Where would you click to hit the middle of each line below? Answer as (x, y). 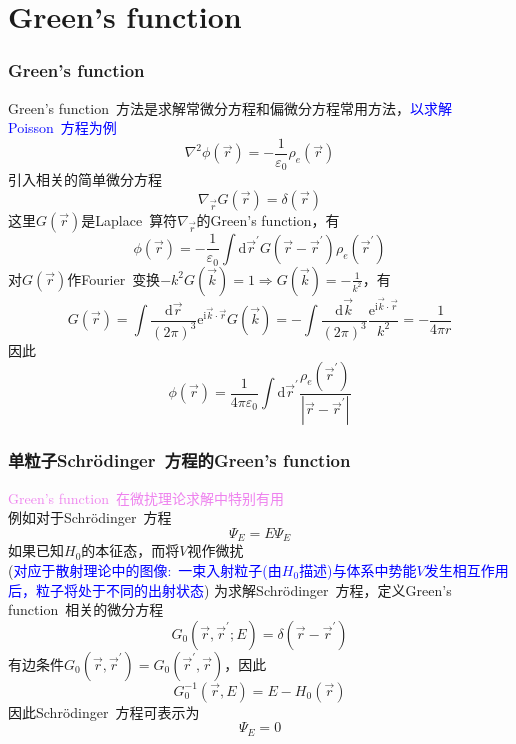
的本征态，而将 (130, 550)
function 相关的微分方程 (86, 609)
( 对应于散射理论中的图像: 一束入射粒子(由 (145, 569)
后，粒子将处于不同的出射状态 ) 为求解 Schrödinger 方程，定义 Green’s (230, 589)
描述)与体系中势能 (358, 569)
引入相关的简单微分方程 (85, 179)
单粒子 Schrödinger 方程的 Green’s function (179, 460)
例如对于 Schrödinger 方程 (90, 517)
